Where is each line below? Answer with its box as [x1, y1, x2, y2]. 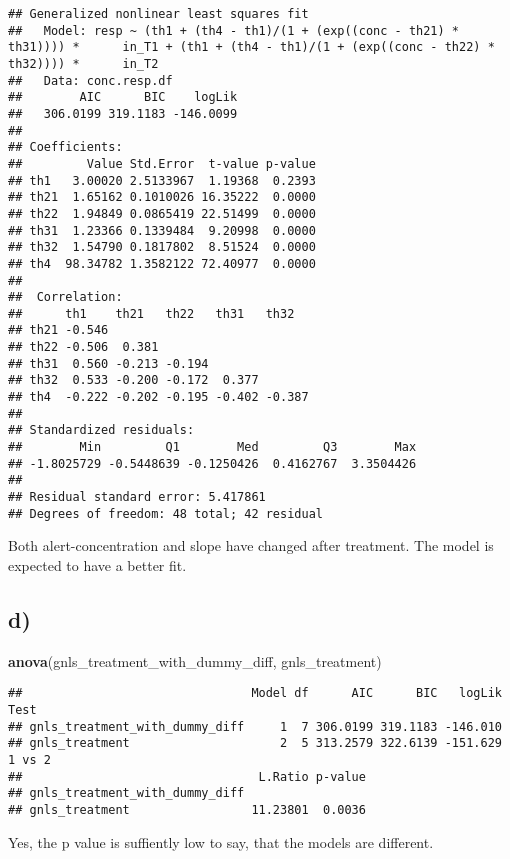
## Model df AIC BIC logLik [8, 686, 502, 701]
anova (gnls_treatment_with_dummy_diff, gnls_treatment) [8, 650, 382, 671]
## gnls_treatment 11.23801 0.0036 [8, 802, 366, 817]
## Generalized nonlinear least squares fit [8, 7, 309, 21]
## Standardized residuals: [8, 423, 195, 438]
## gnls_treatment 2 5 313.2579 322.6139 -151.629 [8, 736, 502, 751]
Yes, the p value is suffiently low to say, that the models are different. [8, 831, 434, 852]
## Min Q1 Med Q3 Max [8, 440, 417, 455]
